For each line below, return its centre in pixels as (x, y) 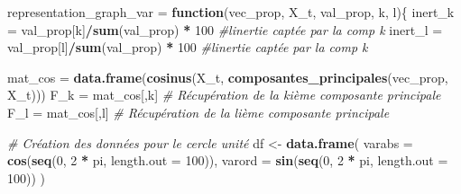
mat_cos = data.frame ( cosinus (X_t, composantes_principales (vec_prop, (228, 77)
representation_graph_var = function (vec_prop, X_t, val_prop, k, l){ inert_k (231, 12)
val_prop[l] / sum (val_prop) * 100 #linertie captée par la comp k (188, 47)
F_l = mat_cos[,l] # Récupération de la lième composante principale (198, 112)
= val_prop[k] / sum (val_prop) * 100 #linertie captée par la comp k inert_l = (225, 29)
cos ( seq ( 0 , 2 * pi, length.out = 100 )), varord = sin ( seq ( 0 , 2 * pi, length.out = (228, 160)
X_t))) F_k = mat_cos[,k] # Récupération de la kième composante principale (224, 95)
